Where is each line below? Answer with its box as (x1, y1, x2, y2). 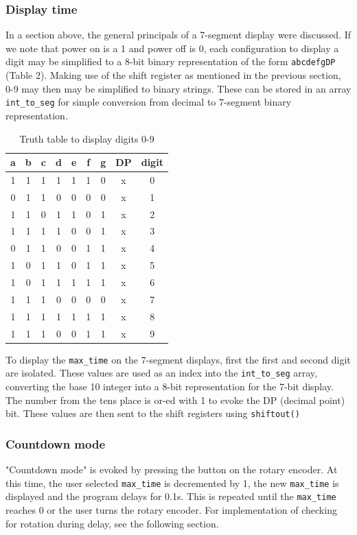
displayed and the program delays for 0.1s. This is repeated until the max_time (5, 489, 336, 503)
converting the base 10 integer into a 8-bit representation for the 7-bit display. (5, 379, 334, 393)
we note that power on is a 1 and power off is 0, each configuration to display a (5, 40, 339, 55)
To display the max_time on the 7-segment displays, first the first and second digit (5, 352, 351, 366)
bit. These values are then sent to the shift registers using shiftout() (5, 406, 300, 420)
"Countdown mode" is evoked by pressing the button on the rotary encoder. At (5, 462, 338, 476)
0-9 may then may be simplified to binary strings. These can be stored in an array (5, 81, 352, 95)
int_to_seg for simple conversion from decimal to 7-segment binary (5, 95, 292, 109)
